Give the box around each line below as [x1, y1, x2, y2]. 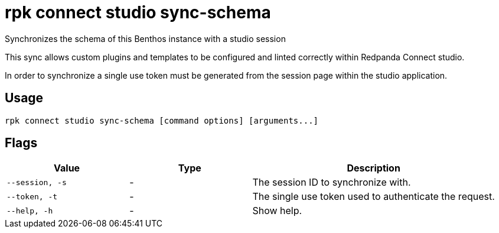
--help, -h [6, 206, 53, 215]
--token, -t [6, 192, 58, 201]
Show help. [252, 205, 302, 217]
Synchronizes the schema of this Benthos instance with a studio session [5, 33, 286, 44]
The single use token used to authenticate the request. [252, 190, 495, 203]
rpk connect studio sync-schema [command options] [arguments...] [5, 115, 319, 125]
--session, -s [6, 177, 67, 187]
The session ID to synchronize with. [252, 176, 411, 189]
